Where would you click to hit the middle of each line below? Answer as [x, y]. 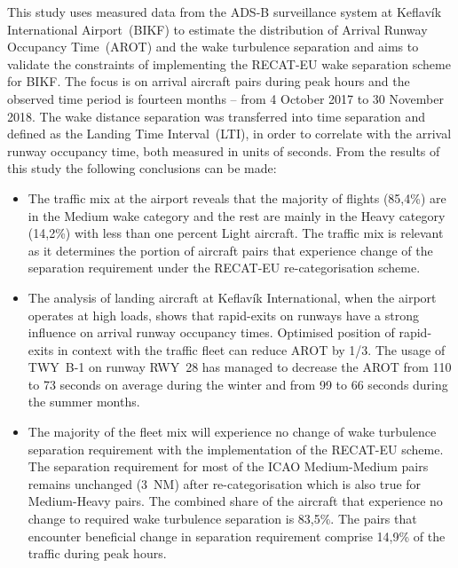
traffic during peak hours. [97, 553]
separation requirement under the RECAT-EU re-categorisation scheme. [224, 268]
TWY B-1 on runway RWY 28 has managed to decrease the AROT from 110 [240, 367]
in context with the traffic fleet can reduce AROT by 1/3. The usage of [251, 349]
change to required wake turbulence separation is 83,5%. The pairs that [222, 519]
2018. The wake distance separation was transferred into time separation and [217, 116]
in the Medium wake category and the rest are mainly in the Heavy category [237, 215]
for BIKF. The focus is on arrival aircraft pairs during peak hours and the [209, 81]
